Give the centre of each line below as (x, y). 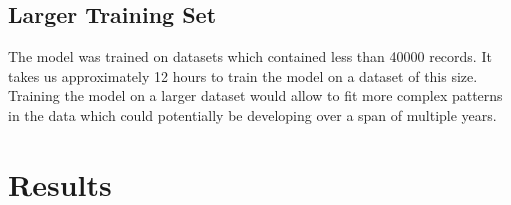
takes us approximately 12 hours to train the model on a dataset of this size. (243, 75)
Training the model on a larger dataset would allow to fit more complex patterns (255, 95)
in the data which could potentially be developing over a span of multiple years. (252, 114)
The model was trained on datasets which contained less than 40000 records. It (250, 56)
